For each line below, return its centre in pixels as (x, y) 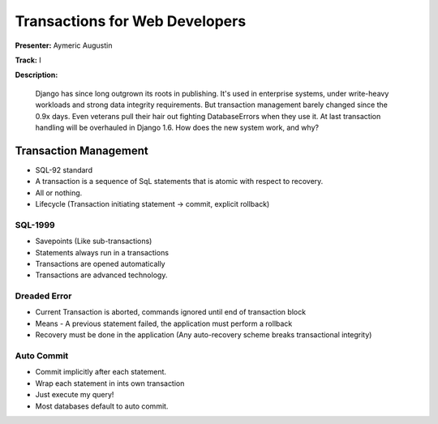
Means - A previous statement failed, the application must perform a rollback (164, 323)
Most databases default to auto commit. (102, 406)
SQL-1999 (35, 225)
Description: (36, 75)
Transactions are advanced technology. (101, 275)
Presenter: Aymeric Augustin (64, 45)
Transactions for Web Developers (131, 21)
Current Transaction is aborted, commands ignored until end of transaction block (171, 312)
